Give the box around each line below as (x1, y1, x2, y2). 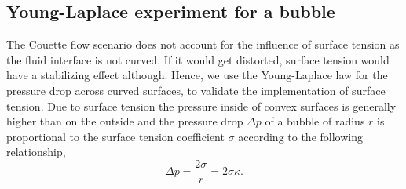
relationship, (6, 144, 66, 160)
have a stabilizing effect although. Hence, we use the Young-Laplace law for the (6, 67, 388, 83)
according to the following (238, 128, 363, 144)
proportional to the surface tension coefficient (6, 128, 225, 144)
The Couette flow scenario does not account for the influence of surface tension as (6, 36, 400, 53)
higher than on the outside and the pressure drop (6, 113, 243, 129)
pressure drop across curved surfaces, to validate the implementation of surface (6, 82, 386, 98)
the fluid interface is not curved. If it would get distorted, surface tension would (6, 51, 390, 67)
